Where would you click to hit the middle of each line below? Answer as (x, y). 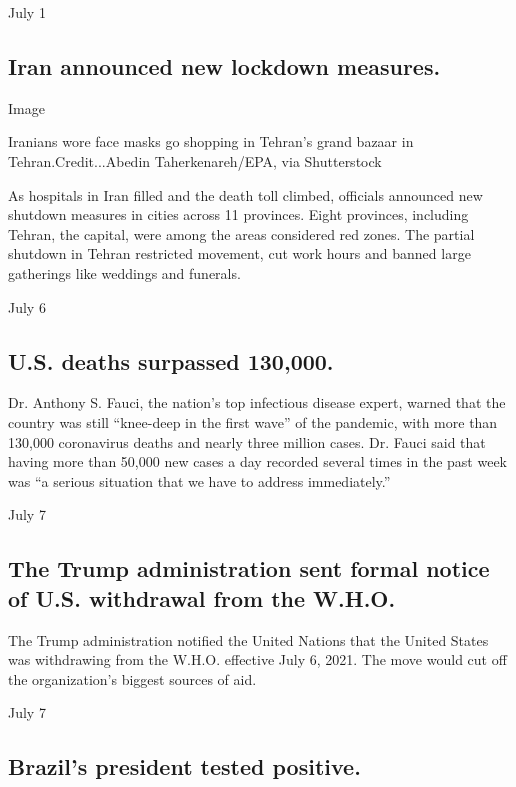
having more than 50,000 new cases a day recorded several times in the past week (258, 461)
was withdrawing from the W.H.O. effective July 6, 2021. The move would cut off (257, 659)
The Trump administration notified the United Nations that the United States (248, 639)
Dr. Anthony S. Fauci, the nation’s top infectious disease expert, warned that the (257, 402)
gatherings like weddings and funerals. (124, 272)
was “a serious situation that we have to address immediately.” (199, 480)
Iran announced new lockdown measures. (224, 65)
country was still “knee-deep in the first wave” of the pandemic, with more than (253, 421)
